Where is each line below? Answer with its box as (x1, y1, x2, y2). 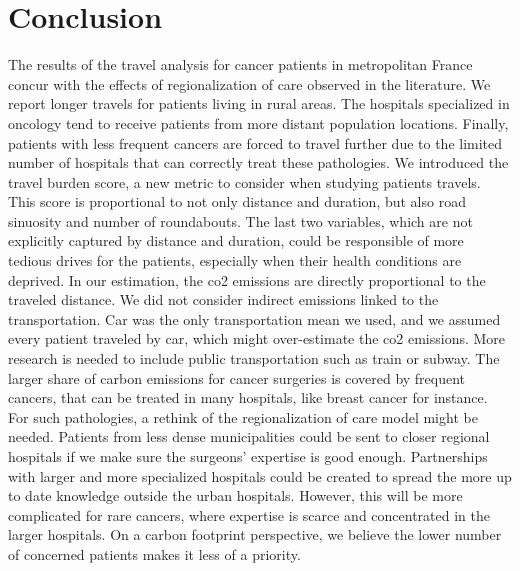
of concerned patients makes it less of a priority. (8, 543, 301, 564)
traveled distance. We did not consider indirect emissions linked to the (8, 289, 439, 310)
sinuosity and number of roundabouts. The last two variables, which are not (8, 210, 473, 231)
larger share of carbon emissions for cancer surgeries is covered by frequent (8, 367, 466, 388)
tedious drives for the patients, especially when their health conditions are (8, 250, 462, 271)
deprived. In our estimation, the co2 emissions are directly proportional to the (8, 269, 486, 290)
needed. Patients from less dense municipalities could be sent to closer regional (8, 426, 490, 447)
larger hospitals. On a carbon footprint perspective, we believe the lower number (8, 524, 502, 545)
